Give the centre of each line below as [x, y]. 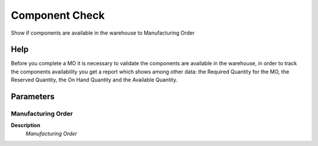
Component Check [58, 15]
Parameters [33, 97]
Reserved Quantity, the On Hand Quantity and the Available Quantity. [94, 80]
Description [26, 125]
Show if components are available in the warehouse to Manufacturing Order [103, 33]
